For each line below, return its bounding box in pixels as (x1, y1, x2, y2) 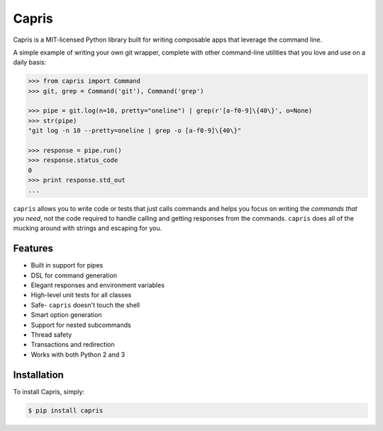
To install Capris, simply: (13, 387, 85, 396)
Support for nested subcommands (30, 321, 131, 329)
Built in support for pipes (30, 261, 104, 270)
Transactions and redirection (30, 340, 115, 349)
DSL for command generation (30, 271, 117, 280)
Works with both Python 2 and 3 (30, 350, 126, 359)
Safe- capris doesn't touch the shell (30, 301, 140, 309)
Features (13, 243, 53, 255)
